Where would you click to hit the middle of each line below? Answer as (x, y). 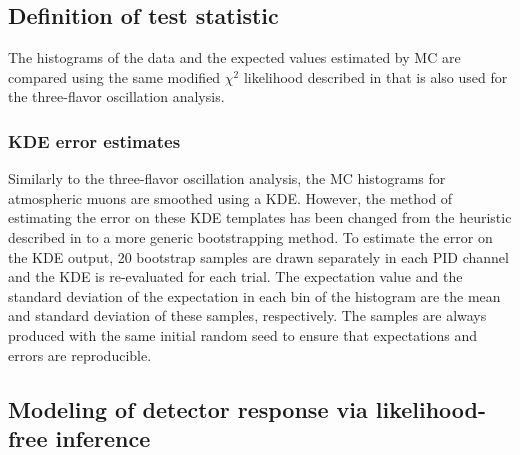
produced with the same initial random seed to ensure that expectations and (243, 334)
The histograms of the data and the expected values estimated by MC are (234, 57)
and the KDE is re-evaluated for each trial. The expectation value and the (235, 276)
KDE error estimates (94, 140)
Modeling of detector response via (188, 408)
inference (103, 437)
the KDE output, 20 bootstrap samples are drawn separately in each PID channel (258, 256)
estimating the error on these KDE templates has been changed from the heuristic (260, 217)
